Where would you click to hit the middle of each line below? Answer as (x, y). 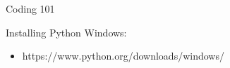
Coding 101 (30, 8)
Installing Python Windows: (66, 32)
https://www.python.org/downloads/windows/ (123, 56)
